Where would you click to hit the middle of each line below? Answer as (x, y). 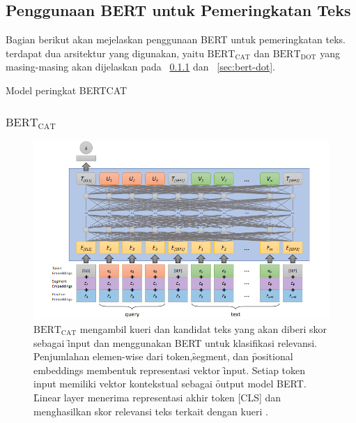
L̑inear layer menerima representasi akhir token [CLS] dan (157, 397)
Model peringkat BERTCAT (67, 90)
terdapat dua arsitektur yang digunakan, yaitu (105, 53)
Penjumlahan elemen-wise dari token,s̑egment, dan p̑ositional (163, 356)
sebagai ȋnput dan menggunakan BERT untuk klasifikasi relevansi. (175, 342)
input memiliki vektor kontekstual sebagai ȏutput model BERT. (170, 384)
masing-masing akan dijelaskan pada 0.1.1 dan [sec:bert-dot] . (140, 67)
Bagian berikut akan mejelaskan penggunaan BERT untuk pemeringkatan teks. (176, 39)
